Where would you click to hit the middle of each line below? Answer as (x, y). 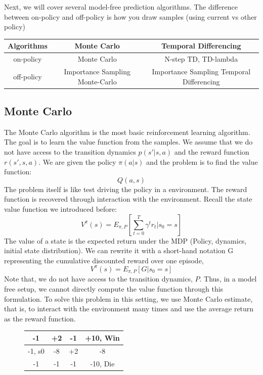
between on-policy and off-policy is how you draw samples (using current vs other (130, 16)
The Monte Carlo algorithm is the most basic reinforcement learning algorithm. (127, 132)
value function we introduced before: (60, 209)
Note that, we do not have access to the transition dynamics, (98, 279)
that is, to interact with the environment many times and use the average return (129, 309)
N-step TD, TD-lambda (201, 59)
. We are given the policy (77, 161)
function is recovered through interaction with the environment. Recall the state (128, 199)
